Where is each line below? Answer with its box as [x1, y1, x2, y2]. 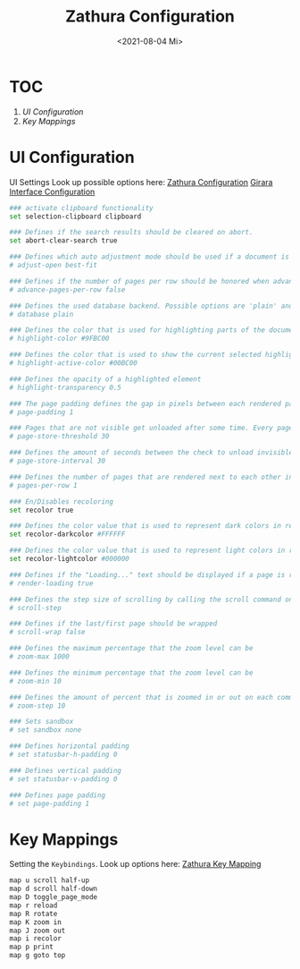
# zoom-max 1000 [9, 652, 70, 661]
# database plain [9, 310, 74, 319]
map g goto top [9, 951, 66, 960]
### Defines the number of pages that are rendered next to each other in [9, 472, 294, 481]
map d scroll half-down [9, 884, 98, 894]
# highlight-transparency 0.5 [9, 383, 122, 392]
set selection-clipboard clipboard [9, 212, 142, 221]
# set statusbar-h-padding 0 [9, 750, 118, 759]
